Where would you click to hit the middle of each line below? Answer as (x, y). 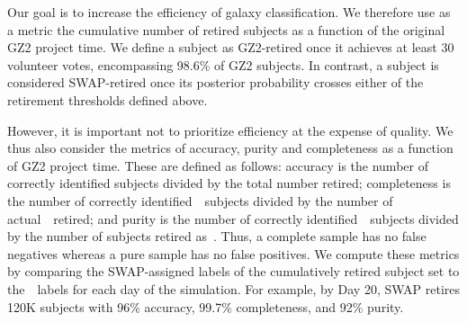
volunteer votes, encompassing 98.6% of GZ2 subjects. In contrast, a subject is (223, 64)
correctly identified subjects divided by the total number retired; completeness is (229, 183)
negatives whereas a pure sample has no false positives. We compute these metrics (233, 253)
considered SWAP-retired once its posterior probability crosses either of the (216, 82)
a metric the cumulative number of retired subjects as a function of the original (226, 29)
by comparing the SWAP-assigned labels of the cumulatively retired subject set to (233, 271)
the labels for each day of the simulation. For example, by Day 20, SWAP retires (234, 288)
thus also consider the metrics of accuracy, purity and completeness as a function (230, 148)
